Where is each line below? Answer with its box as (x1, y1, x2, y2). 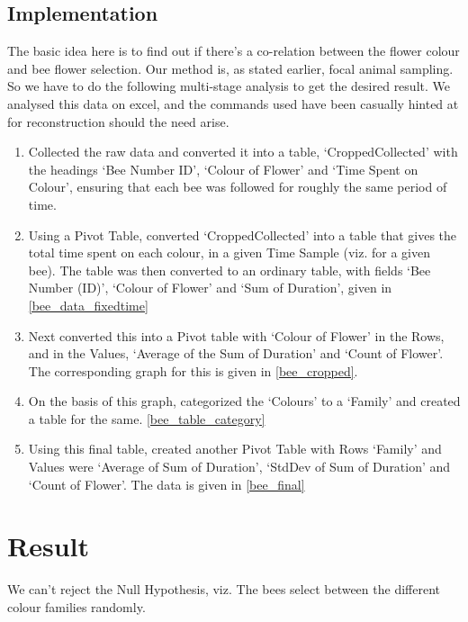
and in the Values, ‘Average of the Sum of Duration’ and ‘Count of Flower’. (28, 344, 444, 363)
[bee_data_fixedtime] (28, 295, 148, 314)
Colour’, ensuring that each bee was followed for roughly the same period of (28, 177, 447, 196)
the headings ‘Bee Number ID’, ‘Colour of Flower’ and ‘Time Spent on (28, 159, 418, 178)
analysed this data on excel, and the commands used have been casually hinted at (7, 94, 459, 113)
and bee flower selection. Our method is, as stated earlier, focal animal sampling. (7, 59, 454, 77)
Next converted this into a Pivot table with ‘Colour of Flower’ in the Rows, (28, 326, 445, 345)
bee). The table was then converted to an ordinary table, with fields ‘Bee (28, 260, 431, 279)
